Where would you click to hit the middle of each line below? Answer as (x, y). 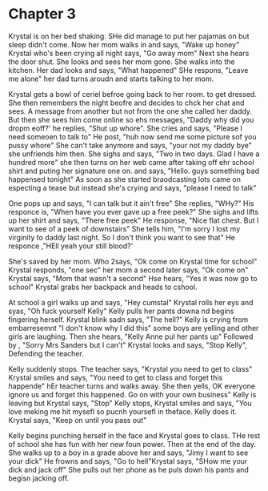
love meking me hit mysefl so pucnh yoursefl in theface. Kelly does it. (123, 411)
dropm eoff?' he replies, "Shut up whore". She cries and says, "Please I (125, 128)
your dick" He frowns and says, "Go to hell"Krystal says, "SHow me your (128, 461)
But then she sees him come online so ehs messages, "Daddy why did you (131, 119)
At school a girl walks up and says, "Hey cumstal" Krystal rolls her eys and (131, 302)
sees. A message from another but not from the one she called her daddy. (130, 111)
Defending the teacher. (46, 353)
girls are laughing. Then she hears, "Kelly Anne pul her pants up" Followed (131, 336)
